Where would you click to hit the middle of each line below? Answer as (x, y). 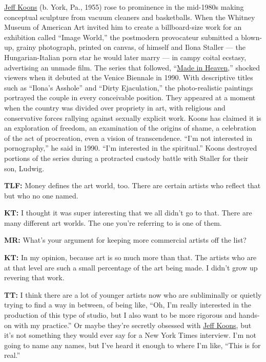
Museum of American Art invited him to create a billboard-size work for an (123, 27)
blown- (252, 37)
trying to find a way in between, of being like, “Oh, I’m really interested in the (128, 305)
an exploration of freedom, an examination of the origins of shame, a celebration (130, 128)
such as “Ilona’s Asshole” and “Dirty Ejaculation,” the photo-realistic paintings (129, 87)
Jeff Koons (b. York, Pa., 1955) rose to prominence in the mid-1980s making (124, 7)
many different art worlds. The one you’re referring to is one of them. (113, 222)
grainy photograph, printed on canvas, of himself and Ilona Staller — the (131, 47)
